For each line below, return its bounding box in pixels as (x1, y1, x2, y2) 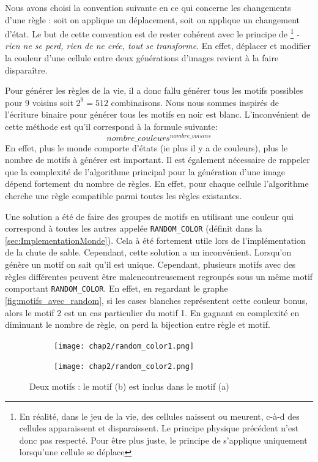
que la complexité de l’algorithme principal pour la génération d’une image (5, 165, 285, 178)
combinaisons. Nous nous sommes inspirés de (111, 96, 279, 108)
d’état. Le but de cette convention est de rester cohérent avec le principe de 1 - (5, 26, 300, 40)
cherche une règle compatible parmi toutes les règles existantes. (5, 189, 242, 202)
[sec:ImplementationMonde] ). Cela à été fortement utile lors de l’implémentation (5, 233, 306, 246)
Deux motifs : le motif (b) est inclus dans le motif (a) (29, 380, 229, 393)
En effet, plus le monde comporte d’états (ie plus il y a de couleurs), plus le (5, 141, 288, 154)
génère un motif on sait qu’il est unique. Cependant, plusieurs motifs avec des (5, 258, 296, 271)
